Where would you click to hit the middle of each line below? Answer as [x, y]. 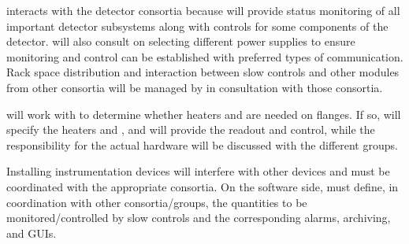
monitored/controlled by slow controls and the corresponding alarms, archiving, [199, 218]
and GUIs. [32, 233]
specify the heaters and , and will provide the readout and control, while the [191, 129]
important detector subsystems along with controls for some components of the [197, 26]
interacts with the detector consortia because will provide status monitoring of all [203, 10]
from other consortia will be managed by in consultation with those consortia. [195, 87]
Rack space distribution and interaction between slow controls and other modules [203, 72]
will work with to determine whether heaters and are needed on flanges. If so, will [204, 114]
